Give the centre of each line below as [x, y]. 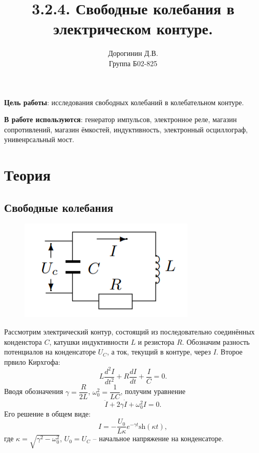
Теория [27, 175]
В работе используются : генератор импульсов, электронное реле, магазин [121, 119]
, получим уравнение [153, 391]
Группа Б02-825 [133, 63]
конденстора [23, 341]
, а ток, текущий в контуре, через [159, 352]
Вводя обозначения [34, 391]
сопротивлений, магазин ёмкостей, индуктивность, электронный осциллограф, [126, 129]
